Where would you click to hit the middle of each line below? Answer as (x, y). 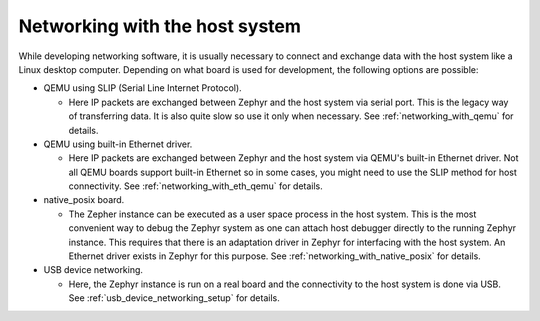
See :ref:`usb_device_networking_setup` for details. (174, 298)
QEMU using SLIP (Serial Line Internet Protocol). (142, 88)
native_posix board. (84, 200)
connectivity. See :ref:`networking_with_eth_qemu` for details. (196, 186)
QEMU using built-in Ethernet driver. (118, 144)
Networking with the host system (160, 26)
